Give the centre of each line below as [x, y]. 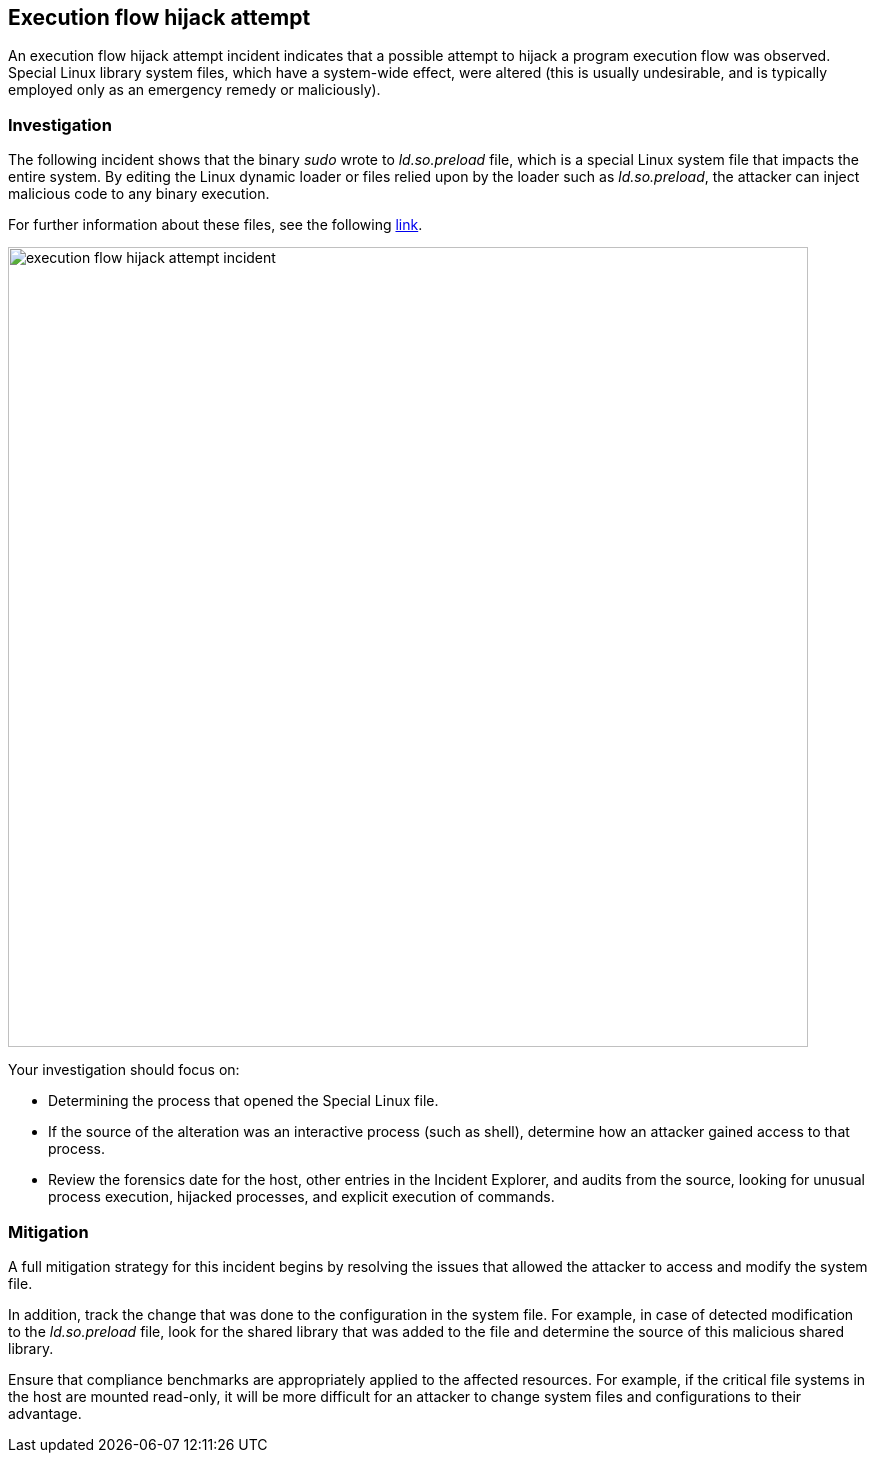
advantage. [45, 1413]
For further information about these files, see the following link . [215, 225]
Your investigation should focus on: [124, 1070]
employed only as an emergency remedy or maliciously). [194, 90]
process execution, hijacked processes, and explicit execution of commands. [301, 1197]
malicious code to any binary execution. [139, 194]
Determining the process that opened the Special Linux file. [243, 1101]
